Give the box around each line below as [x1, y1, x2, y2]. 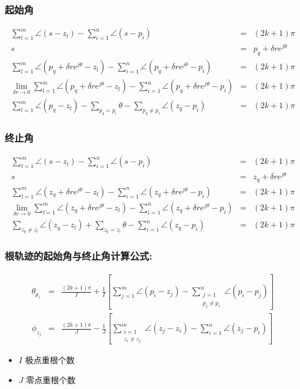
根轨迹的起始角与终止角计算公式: [5, 249, 152, 263]
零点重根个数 [26, 373, 76, 385]
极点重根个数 [25, 354, 75, 366]
